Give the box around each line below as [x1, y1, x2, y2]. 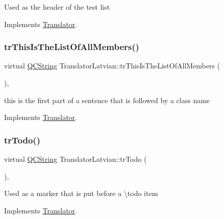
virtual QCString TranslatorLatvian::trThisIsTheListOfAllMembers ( [4, 60, 220, 71]
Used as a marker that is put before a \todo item [4, 188, 158, 199]
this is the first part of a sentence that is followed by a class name [4, 94, 210, 105]
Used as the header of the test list [4, 2, 110, 12]
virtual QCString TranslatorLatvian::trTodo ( [4, 154, 147, 164]
